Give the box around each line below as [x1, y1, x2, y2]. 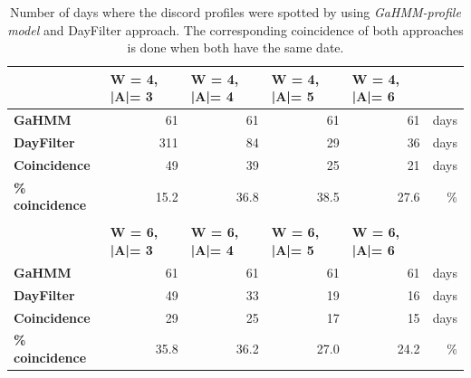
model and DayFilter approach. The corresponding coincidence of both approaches [7, 20, 464, 39]
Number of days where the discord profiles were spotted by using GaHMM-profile [10, 3, 461, 21]
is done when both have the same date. [127, 38, 344, 57]
